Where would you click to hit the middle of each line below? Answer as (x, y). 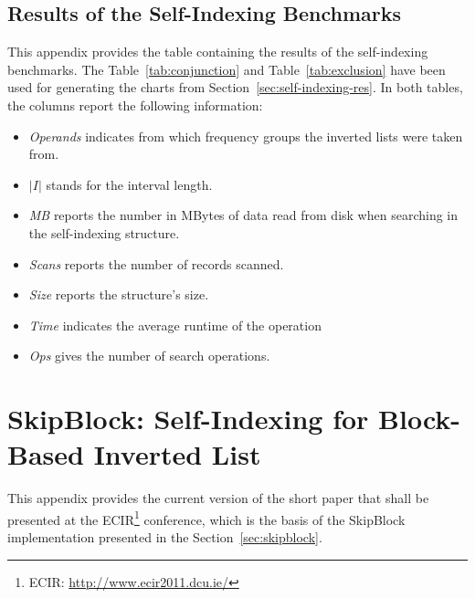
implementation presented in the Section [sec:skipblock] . (165, 537)
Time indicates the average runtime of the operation (175, 325)
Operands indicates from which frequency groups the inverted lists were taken (246, 136)
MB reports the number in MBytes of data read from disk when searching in (243, 215)
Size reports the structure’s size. (119, 294)
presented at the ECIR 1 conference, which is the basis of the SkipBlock (206, 518)
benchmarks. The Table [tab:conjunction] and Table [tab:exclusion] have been (227, 69)
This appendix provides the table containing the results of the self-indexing (218, 52)
